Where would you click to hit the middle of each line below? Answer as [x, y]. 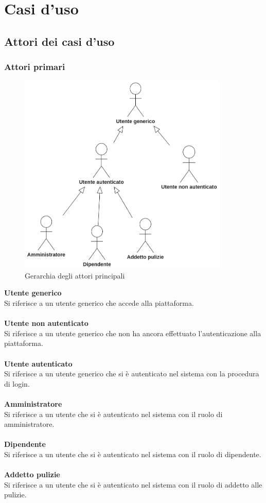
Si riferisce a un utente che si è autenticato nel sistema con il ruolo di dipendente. [133, 454]
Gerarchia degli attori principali [75, 275]
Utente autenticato [38, 363]
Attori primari [35, 67]
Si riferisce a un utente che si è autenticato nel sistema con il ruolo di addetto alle [133, 484]
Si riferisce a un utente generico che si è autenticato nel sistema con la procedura [132, 374]
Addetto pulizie [32, 474]
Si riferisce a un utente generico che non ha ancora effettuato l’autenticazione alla [133, 333]
